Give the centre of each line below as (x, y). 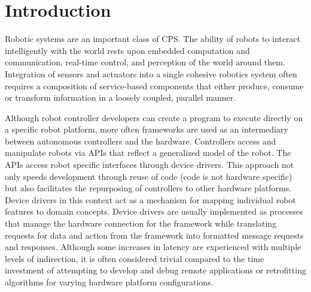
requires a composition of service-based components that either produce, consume (154, 85)
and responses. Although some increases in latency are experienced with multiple (153, 247)
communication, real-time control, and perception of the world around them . (145, 62)
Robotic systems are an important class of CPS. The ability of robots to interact (153, 39)
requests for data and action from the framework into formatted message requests (154, 235)
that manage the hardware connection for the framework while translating (141, 223)
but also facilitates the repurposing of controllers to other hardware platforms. (148, 188)
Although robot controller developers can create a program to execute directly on (154, 117)
